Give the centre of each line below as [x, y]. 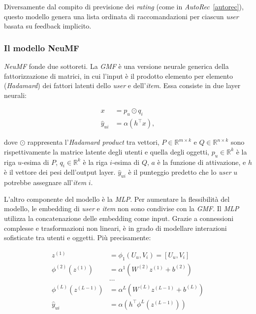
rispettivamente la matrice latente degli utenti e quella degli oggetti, [107, 151]
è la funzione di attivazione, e [202, 162]
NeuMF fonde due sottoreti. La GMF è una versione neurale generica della [116, 66]
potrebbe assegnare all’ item [45, 182]
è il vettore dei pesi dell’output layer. [60, 172]
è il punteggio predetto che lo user [180, 172]
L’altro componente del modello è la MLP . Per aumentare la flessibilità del [117, 199]
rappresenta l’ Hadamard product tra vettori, [93, 142]
